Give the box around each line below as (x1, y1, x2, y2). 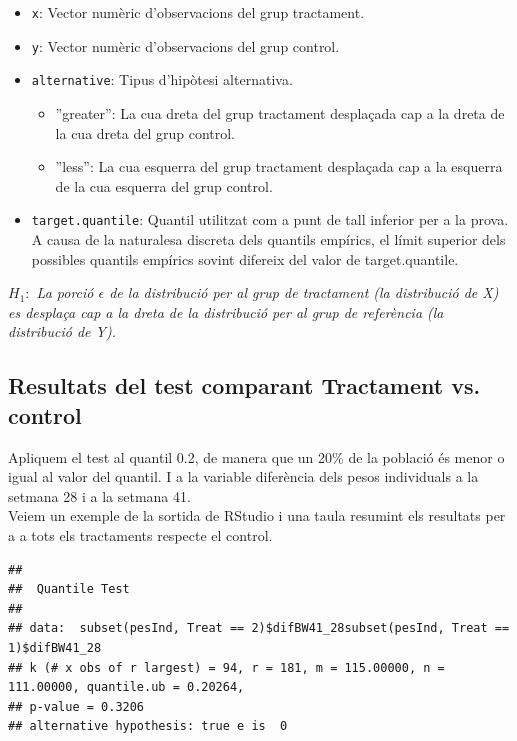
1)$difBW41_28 (8, 640, 102, 655)
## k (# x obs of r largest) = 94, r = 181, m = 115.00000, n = (8, 660, 445, 675)
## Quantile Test (8, 582, 130, 597)
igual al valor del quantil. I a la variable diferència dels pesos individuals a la (8, 466, 479, 487)
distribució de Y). (8, 321, 116, 342)
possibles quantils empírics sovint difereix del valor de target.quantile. (31, 248, 459, 269)
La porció (36, 282, 94, 303)
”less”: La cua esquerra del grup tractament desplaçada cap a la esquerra (55, 156, 503, 177)
